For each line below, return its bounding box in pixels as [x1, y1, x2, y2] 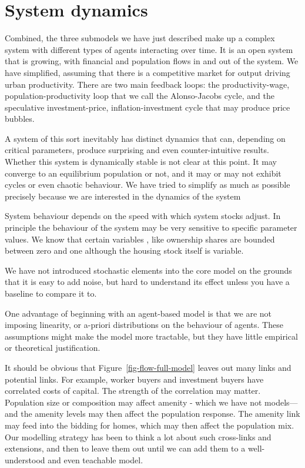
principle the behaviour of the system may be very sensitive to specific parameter [5, 221, 297, 234]
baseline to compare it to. [5, 287, 97, 299]
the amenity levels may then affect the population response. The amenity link [21, 407, 300, 420]
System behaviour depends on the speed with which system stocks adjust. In [5, 210, 281, 222]
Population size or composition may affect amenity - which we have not [5, 396, 262, 408]
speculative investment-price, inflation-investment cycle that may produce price [5, 101, 290, 113]
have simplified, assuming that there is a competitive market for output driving [5, 66, 290, 78]
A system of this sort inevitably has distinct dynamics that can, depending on [5, 132, 286, 144]
